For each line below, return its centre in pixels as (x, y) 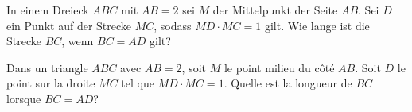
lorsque (24, 98)
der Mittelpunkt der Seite (275, 10)
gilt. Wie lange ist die (317, 25)
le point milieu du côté (279, 67)
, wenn (78, 41)
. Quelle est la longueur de (288, 83)
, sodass (173, 25)
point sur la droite (51, 83)
